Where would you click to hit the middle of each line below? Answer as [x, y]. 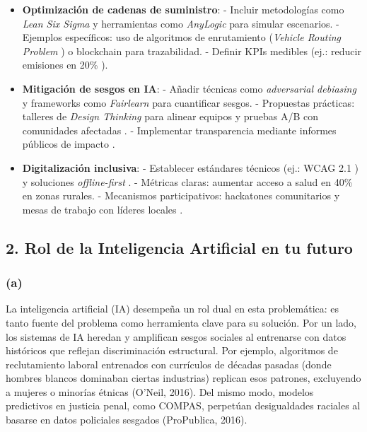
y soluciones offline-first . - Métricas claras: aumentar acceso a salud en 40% [187, 181]
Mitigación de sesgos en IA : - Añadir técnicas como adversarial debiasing [189, 88]
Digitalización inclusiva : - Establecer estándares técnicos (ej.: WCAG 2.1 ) [191, 167]
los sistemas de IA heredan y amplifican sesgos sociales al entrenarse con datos [176, 336]
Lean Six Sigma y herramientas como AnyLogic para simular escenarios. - [181, 23]
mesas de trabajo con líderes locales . [103, 209]
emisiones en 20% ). [65, 65]
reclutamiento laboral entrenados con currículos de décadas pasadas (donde [169, 364]
